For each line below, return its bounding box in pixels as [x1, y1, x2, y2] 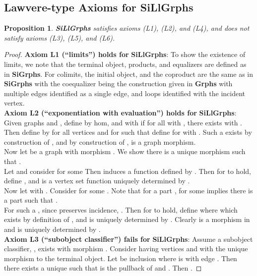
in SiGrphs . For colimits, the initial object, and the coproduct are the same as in [4, 68, 254, 79]
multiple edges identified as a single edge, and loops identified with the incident [4, 88, 246, 98]
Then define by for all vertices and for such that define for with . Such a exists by [4, 127, 252, 137]
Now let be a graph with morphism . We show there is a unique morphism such [4, 146, 246, 157]
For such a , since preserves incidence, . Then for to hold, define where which [4, 204, 238, 215]
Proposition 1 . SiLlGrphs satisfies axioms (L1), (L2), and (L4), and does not [4, 23, 250, 33]
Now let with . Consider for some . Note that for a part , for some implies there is [4, 185, 253, 195]
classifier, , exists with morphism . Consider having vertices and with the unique [4, 243, 248, 254]
